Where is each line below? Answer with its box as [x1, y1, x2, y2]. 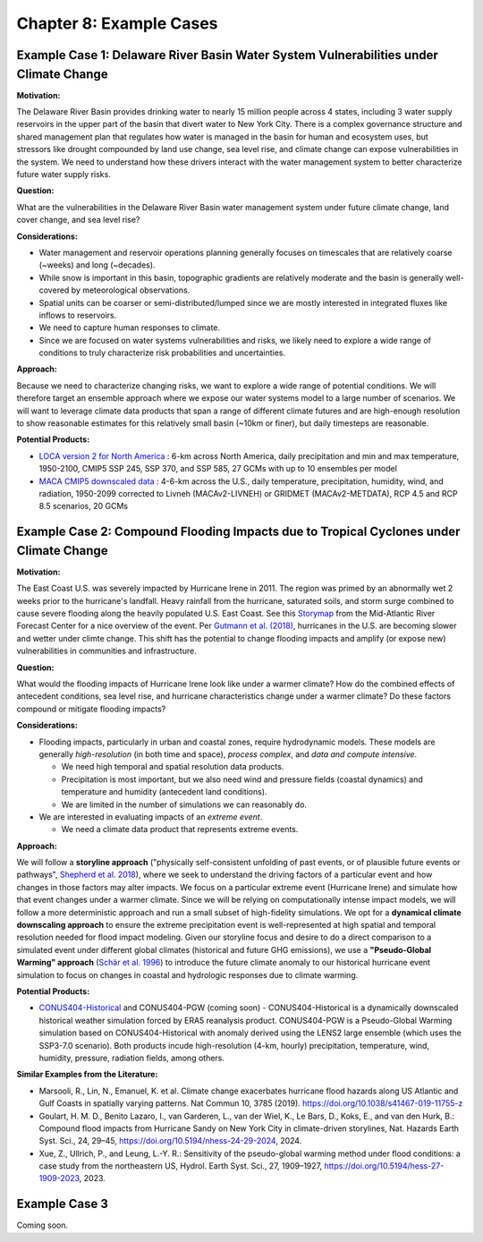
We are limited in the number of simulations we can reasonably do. [61, 799, 308, 810]
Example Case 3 [16, 1196, 109, 1212]
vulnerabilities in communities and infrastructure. [16, 645, 197, 657]
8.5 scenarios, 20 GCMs [38, 501, 129, 512]
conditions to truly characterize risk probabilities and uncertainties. [38, 347, 286, 358]
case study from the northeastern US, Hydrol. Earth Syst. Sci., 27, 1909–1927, [38, 1161, 323, 1171]
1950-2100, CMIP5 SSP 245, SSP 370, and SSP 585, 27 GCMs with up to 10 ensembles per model [38, 464, 398, 474]
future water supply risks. [16, 169, 111, 179]
